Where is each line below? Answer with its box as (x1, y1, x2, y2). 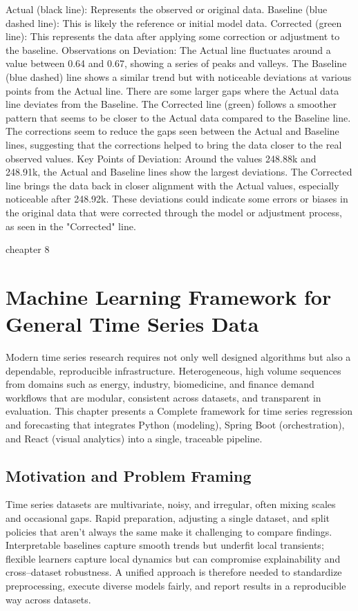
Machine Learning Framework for (6, 282, 332, 310)
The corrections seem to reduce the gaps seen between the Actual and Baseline (6, 124, 339, 138)
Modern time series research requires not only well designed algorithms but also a (6, 350, 351, 364)
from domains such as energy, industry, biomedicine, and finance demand (6, 377, 314, 391)
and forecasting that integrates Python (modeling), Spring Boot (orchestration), (6, 417, 345, 431)
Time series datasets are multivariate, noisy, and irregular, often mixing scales (6, 497, 336, 511)
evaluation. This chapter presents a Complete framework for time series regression (6, 404, 353, 418)
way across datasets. (6, 592, 91, 606)
